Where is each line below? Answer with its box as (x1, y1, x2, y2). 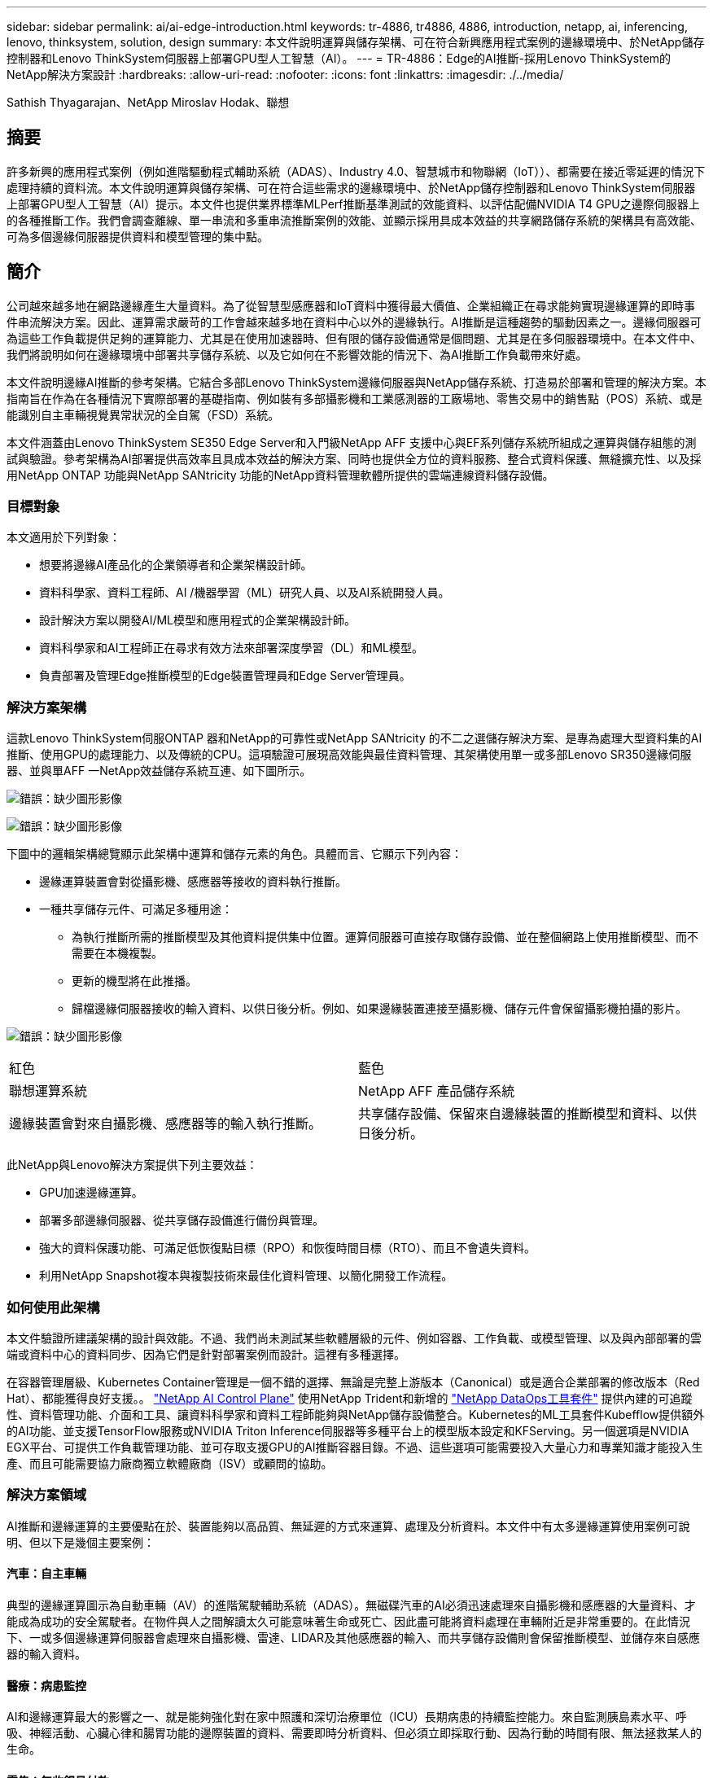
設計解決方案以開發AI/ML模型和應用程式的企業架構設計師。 (39, 613, 356, 628)
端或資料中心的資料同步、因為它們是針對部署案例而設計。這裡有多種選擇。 (7, 1347, 405, 1361)
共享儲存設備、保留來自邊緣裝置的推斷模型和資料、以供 (358, 1106, 698, 1123)
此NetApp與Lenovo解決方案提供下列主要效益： (7, 1158, 258, 1172)
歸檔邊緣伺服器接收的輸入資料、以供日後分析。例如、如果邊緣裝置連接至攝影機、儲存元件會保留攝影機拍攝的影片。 (72, 1001, 687, 1016)
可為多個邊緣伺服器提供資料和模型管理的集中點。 (7, 229, 269, 243)
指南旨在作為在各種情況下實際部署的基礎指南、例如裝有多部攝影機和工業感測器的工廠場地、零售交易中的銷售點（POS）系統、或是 (7, 391, 702, 405)
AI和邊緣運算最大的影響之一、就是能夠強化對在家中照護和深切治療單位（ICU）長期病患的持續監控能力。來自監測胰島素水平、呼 (7, 1710, 687, 1724)
